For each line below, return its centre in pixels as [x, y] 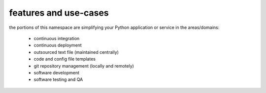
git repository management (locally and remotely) [84, 66]
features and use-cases [59, 13]
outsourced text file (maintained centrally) [76, 52]
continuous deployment [58, 45]
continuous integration [57, 38]
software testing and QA [58, 80]
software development [57, 72]
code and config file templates [65, 59]
